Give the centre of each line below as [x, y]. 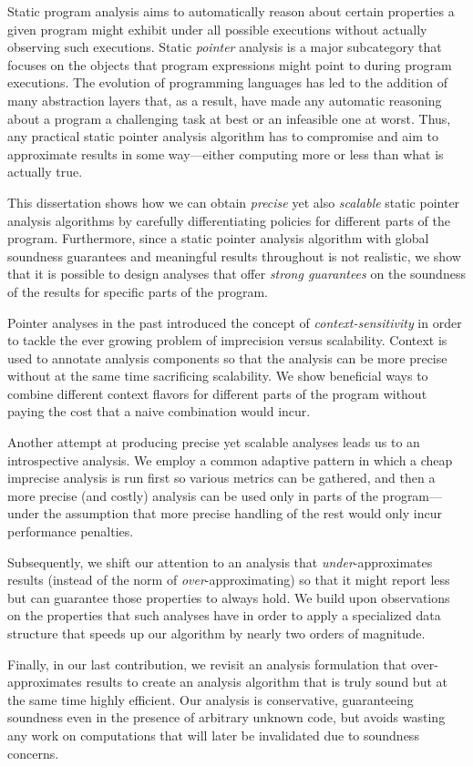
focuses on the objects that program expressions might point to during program [230, 64]
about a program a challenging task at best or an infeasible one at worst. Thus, [229, 118]
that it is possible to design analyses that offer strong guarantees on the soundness [236, 274]
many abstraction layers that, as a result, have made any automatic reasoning [225, 100]
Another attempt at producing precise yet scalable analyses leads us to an [214, 442]
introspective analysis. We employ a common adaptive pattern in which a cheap [230, 460]
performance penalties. [71, 531]
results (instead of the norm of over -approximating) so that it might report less [229, 580]
